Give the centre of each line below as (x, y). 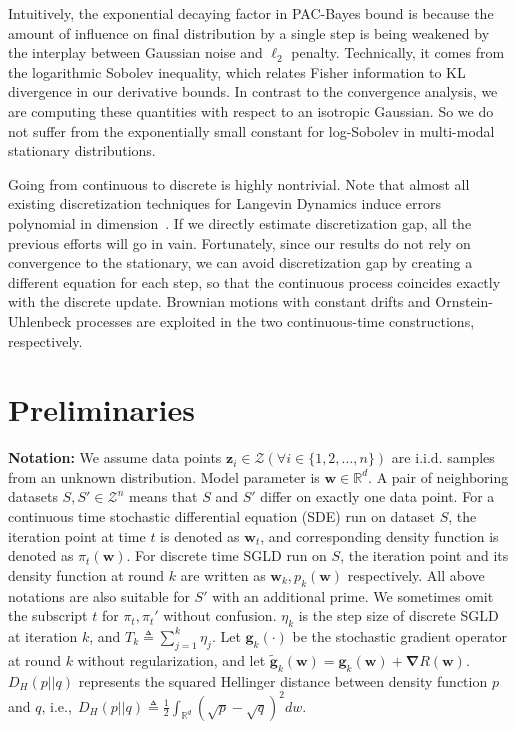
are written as (223, 574)
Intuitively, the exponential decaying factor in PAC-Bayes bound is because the (251, 13)
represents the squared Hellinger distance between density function (283, 680)
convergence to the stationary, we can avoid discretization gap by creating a (240, 262)
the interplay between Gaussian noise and (135, 52)
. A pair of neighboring (438, 476)
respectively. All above (416, 574)
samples (471, 457)
